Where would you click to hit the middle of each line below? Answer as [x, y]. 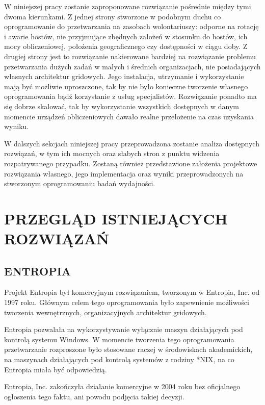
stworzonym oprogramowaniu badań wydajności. [80, 183]
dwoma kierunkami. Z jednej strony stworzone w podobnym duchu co [113, 16]
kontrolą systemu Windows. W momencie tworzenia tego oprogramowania [119, 339]
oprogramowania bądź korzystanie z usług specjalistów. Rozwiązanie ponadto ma [130, 96]
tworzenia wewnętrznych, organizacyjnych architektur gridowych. [105, 312]
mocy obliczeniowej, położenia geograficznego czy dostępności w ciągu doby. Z [126, 46]
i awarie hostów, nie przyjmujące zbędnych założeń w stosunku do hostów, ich [126, 36]
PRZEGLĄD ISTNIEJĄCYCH [116, 218]
